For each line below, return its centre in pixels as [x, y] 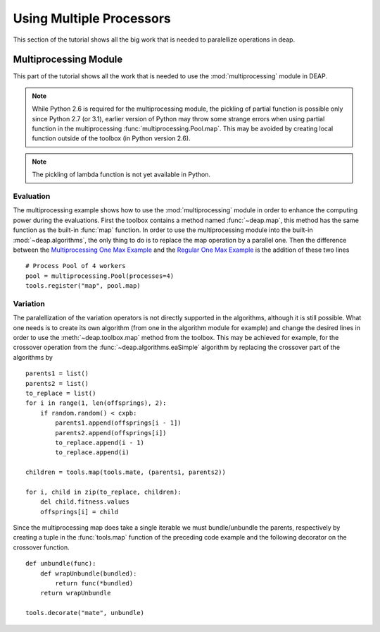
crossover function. [41, 547]
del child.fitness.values [85, 502]
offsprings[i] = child [79, 512]
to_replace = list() [61, 393]
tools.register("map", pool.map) [83, 286]
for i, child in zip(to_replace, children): [104, 492]
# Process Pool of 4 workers [76, 266]
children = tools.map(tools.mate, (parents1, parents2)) [126, 472]
